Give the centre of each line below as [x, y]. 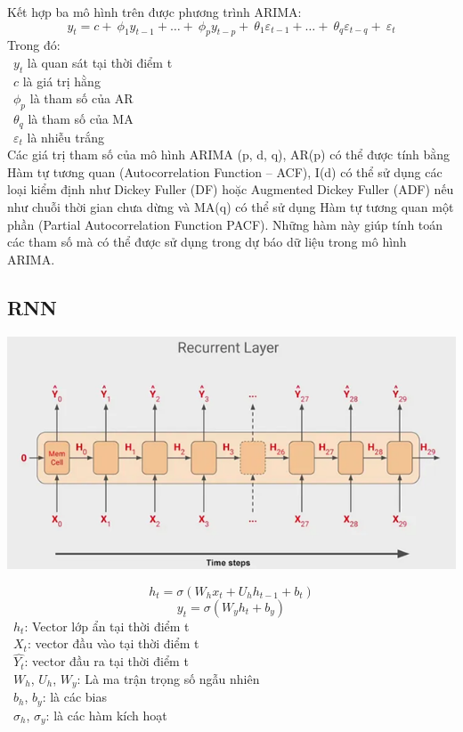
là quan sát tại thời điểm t [100, 62]
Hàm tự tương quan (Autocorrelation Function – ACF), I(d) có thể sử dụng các [225, 171]
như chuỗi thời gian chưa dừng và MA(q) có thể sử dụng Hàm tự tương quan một [231, 207]
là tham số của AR [81, 98]
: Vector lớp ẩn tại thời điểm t [107, 626]
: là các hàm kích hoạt [106, 715]
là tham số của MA [81, 119]
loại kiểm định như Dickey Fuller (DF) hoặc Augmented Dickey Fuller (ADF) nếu [231, 189]
